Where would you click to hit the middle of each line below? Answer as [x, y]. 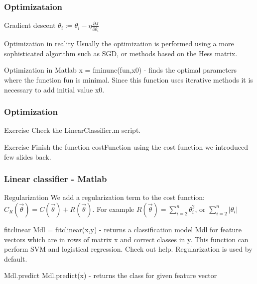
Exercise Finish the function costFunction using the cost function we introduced [126, 146]
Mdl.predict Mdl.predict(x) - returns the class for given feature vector [111, 275]
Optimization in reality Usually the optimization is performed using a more [119, 44]
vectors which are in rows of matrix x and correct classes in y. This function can [126, 239]
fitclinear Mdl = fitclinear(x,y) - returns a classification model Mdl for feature [123, 229]
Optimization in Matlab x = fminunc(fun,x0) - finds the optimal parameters [120, 70]
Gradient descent [30, 25]
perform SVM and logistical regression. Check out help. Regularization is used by [128, 249]
